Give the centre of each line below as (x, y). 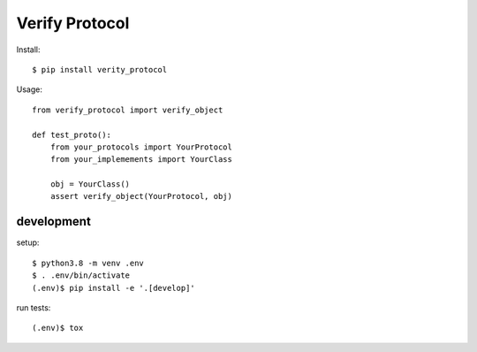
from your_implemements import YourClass (141, 160)
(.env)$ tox (58, 328)
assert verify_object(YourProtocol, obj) (141, 196)
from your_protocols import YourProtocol (141, 147)
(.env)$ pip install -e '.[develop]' (114, 288)
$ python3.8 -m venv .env (88, 263)
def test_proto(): (72, 134)
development (54, 222)
